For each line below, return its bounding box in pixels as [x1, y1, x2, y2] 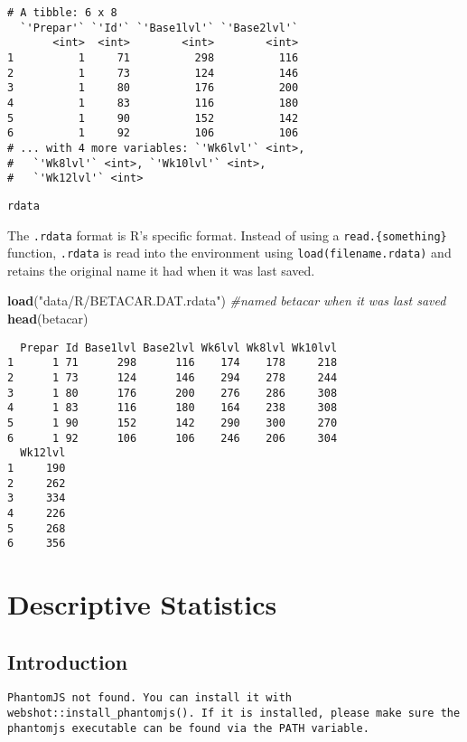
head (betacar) [7, 309, 89, 328]
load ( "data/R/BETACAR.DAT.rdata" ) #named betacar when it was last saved [7, 291, 446, 310]
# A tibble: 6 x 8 [7, 6, 117, 19]
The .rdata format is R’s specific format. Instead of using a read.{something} [7, 225, 447, 244]
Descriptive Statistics [7, 586, 277, 622]
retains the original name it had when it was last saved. [7, 260, 315, 279]
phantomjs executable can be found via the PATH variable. [7, 721, 369, 735]
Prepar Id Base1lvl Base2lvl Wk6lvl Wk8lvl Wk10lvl [20, 341, 338, 354]
